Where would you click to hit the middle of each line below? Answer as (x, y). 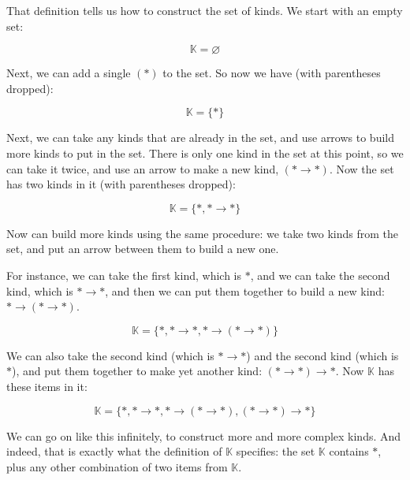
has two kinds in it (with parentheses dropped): (121, 184)
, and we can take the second (320, 275)
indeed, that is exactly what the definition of (114, 451)
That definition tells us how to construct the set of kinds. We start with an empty (205, 10)
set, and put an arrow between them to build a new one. (143, 249)
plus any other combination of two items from (117, 466)
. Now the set (362, 168)
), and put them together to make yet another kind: (137, 371)
